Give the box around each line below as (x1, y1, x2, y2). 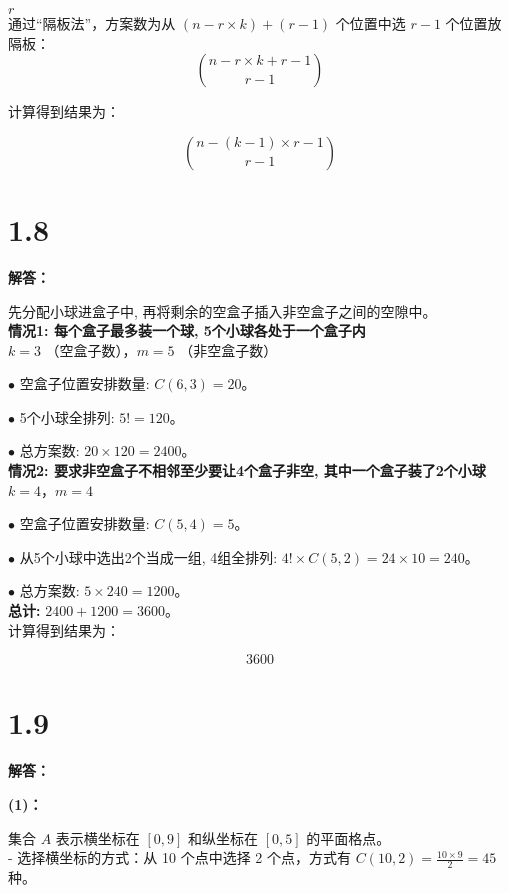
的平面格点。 (306, 827, 391, 848)
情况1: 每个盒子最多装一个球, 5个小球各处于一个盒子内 (8, 320, 366, 341)
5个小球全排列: (19, 406, 115, 427)
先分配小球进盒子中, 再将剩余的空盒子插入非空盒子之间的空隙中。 (8, 300, 437, 321)
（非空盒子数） (179, 339, 278, 360)
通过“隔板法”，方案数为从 (8, 13, 176, 33)
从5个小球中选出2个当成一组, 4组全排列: (19, 546, 278, 567)
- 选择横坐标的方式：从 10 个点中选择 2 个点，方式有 (8, 847, 351, 868)
